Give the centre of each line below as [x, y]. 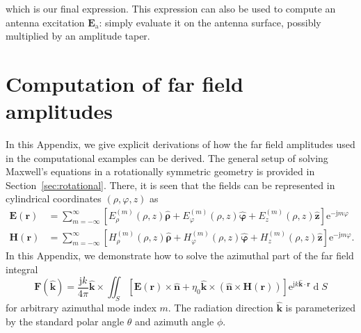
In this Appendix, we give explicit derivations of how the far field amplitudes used [180, 144]
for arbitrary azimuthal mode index [81, 308]
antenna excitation [45, 22]
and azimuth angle [175, 321]
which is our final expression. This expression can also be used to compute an [171, 8]
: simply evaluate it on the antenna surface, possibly [210, 22]
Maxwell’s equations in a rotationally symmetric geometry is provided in [160, 171]
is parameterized [321, 308]
